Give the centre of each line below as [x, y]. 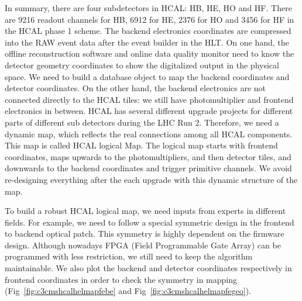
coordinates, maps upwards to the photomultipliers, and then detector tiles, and [148, 156]
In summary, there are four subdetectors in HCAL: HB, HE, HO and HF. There [148, 8]
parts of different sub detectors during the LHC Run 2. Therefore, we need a [142, 122]
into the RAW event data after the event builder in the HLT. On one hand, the [147, 42]
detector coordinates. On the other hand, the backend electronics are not [135, 88]
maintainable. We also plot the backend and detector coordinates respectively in [148, 268]
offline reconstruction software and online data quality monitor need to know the [150, 53]
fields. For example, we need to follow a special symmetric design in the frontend [150, 222]
